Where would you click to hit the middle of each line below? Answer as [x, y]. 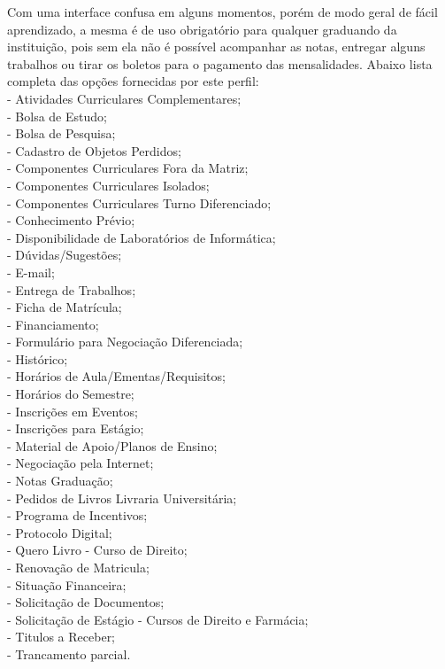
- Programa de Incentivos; [77, 515]
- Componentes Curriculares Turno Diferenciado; [139, 202]
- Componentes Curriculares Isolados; [108, 185]
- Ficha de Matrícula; [65, 307]
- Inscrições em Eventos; [73, 411]
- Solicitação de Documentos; [86, 602]
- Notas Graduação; [60, 481]
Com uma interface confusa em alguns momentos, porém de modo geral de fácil [222, 12]
